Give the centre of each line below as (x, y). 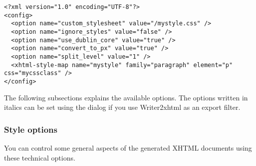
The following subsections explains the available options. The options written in (126, 97)
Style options (31, 129)
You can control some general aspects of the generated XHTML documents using (128, 147)
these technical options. (40, 157)
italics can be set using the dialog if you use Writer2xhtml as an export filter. (122, 107)
